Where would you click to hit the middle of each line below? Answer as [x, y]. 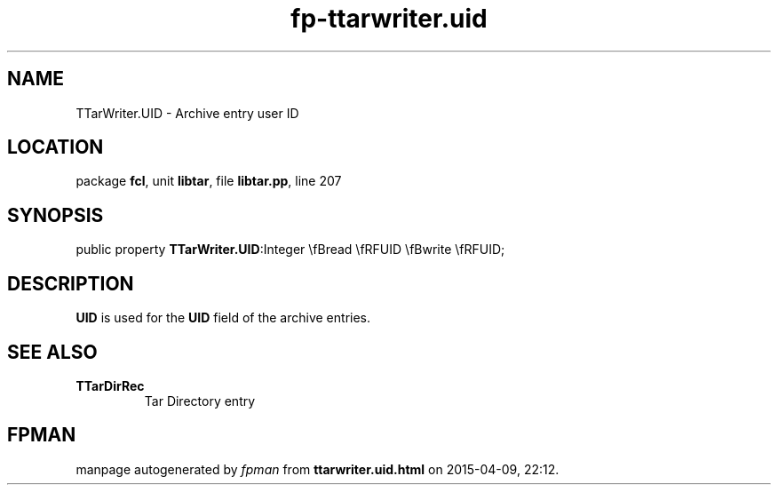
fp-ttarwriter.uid [389, 19]
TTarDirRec [110, 385]
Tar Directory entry [200, 401]
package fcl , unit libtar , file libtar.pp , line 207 [209, 181]
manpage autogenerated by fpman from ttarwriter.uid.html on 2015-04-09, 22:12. [318, 469]
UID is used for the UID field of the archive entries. [223, 318]
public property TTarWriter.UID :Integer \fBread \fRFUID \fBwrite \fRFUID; [290, 250]
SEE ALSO [52, 352]
